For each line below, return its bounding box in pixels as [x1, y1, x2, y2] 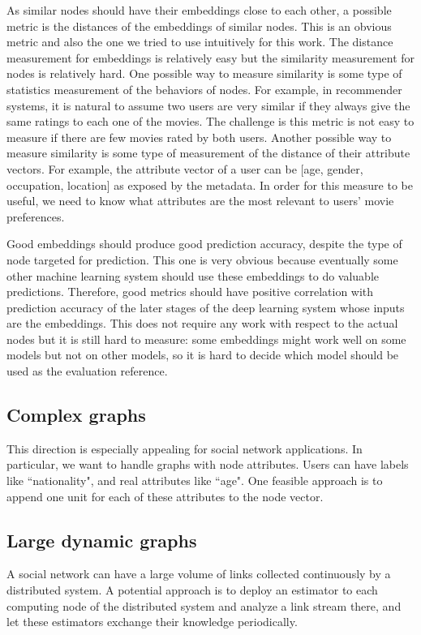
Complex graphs [6, 402, 146, 427]
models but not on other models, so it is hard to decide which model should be [6, 346, 399, 363]
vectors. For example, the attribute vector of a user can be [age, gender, [6, 160, 363, 177]
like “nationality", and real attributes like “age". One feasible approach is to [6, 472, 383, 489]
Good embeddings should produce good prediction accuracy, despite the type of [6, 235, 402, 252]
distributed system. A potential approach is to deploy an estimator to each [6, 581, 378, 599]
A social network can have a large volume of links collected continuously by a [6, 565, 391, 582]
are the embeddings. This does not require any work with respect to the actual [6, 315, 398, 332]
